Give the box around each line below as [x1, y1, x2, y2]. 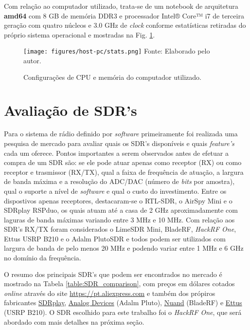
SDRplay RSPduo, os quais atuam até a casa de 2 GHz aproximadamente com [4, 205, 238, 215]
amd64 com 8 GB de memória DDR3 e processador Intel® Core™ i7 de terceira [4, 10, 244, 20]
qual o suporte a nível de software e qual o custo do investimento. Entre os [4, 185, 227, 196]
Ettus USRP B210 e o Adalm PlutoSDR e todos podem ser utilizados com [4, 233, 226, 243]
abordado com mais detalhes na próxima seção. [4, 316, 144, 327]
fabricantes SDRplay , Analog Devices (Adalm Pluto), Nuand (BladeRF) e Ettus [4, 297, 242, 308]
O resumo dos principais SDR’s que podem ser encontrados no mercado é [4, 269, 222, 279]
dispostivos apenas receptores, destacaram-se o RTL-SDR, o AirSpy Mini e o [4, 195, 232, 205]
